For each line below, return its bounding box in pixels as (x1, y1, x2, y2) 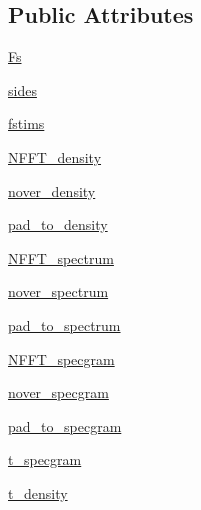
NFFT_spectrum (8, 247, 114, 268)
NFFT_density (8, 146, 102, 167)
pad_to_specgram (8, 415, 122, 436)
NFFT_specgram (8, 348, 115, 369)
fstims (8, 113, 45, 134)
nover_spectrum (8, 281, 109, 302)
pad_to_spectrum (8, 314, 121, 335)
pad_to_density (8, 214, 108, 235)
